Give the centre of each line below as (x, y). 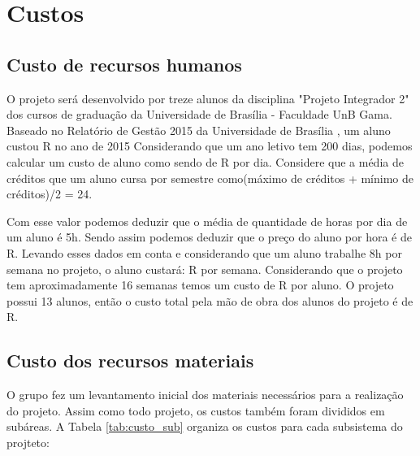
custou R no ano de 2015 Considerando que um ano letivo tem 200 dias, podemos (210, 146)
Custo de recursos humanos (124, 64)
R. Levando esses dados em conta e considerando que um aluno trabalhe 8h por (204, 252)
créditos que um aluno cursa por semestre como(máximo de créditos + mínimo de (210, 178)
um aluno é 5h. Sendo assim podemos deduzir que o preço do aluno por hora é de (209, 237)
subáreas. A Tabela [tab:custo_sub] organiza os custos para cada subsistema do (205, 426)
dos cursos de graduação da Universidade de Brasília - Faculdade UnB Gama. (199, 114)
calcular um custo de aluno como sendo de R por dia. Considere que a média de (205, 161)
